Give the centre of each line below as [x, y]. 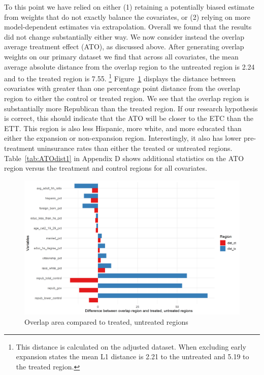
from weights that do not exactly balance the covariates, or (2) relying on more [127, 17]
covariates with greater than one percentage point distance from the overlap [122, 88]
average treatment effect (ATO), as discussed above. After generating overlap [124, 46]
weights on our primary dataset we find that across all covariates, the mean [121, 56]
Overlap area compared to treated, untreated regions [106, 321]
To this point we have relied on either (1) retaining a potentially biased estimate [129, 7]
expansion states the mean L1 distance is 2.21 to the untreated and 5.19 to [133, 356]
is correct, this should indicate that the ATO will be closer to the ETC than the [129, 118]
